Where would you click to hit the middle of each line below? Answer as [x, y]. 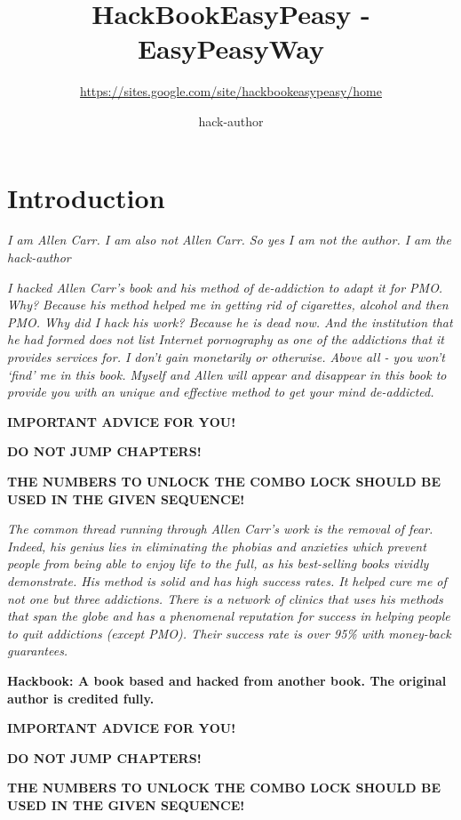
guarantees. [38, 651]
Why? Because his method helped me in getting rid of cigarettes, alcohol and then [228, 305]
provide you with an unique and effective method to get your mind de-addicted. [221, 392]
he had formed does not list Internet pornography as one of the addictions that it [226, 339]
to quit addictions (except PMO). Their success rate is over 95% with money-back [229, 633]
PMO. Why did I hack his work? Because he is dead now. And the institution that [230, 322]
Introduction [86, 197]
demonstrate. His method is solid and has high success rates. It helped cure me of [227, 580]
